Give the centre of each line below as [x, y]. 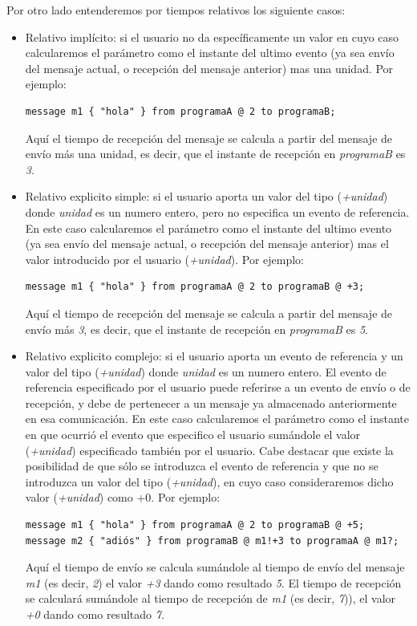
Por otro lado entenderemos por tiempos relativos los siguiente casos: [176, 10]
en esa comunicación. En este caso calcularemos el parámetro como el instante [217, 419]
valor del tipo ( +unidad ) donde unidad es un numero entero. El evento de [206, 371]
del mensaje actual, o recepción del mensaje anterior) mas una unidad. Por [209, 68]
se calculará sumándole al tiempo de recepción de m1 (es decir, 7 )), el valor [211, 598]
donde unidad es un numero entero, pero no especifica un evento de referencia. [217, 211]
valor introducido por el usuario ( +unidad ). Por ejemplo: [164, 259]
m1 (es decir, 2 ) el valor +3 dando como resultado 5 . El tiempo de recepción [213, 582]
